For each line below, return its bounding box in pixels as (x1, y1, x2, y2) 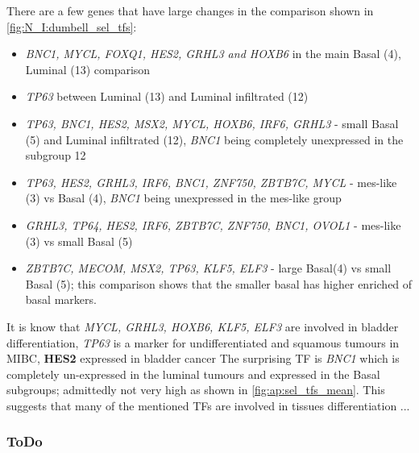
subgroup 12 (25, 147, 86, 164)
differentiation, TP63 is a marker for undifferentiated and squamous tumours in (6, 334, 400, 351)
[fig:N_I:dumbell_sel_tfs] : (6, 18, 137, 35)
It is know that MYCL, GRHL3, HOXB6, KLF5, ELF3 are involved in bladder (6, 318, 399, 335)
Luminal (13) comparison (25, 60, 151, 77)
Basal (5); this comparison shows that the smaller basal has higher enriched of (25, 275, 413, 292)
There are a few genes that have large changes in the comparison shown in (6, 2, 374, 19)
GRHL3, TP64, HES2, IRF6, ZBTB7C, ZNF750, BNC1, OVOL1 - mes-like (25, 216, 401, 233)
